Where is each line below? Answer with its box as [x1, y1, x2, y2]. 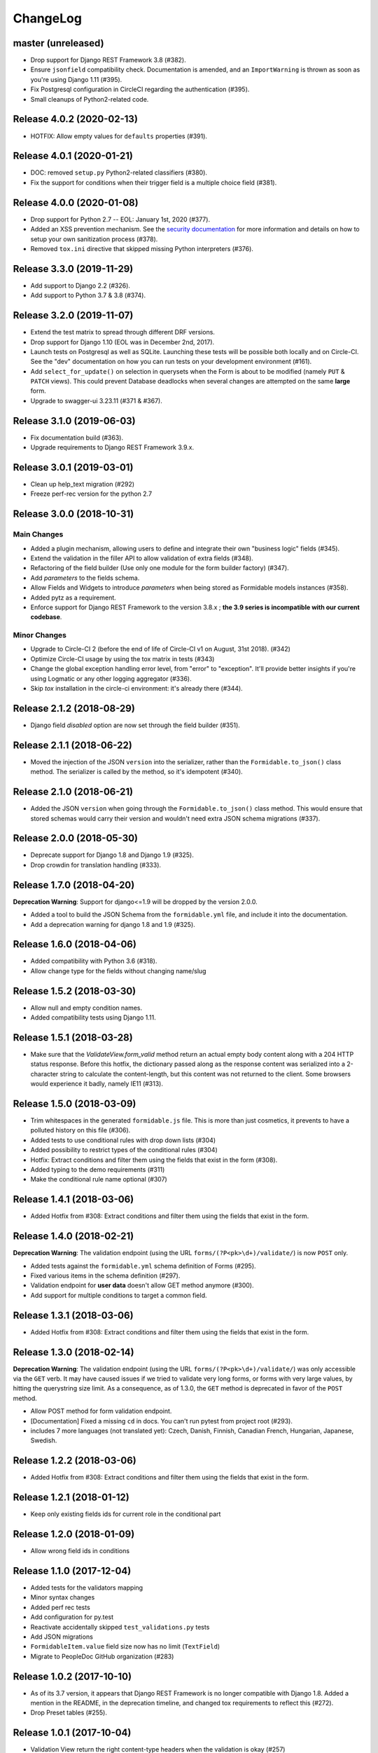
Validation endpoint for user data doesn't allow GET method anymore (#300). [30, 1281, 254, 1290]
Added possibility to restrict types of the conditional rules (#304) [30, 1146, 218, 1154]
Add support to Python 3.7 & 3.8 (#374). [30, 291, 146, 299]
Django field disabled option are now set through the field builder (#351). [30, 721, 241, 729]
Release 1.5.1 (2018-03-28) [13, 1031, 133, 1043]
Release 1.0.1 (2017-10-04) [13, 1727, 132, 1739]
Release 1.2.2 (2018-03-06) [13, 1455, 136, 1467]
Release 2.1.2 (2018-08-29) [13, 702, 136, 715]
